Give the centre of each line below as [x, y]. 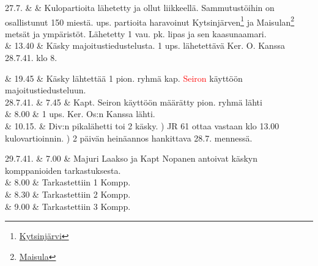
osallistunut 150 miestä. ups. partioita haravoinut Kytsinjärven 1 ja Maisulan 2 [150, 21]
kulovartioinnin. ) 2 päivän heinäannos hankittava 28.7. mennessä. [129, 138]
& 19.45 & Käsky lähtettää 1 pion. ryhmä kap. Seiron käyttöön [124, 78]
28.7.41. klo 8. [31, 58]
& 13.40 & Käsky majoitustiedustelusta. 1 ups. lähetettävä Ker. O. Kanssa [145, 45]
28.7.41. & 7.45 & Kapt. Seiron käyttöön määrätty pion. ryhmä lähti [134, 102]
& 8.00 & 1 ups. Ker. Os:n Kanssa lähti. [80, 114]
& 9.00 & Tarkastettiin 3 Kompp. [68, 206]
